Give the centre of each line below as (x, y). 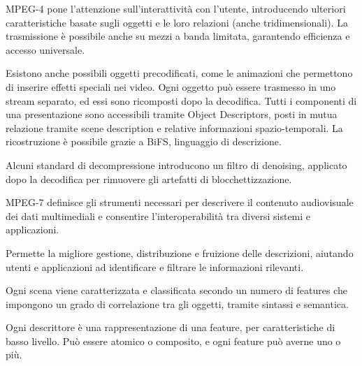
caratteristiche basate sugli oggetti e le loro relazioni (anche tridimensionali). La (177, 22)
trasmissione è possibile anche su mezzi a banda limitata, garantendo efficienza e (178, 36)
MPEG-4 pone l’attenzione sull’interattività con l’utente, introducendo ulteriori (176, 8)
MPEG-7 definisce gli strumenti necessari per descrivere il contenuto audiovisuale (180, 202)
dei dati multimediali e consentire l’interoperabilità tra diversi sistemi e (158, 215)
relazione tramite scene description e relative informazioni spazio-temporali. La (174, 127)
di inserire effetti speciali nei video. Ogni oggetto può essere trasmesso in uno (171, 86)
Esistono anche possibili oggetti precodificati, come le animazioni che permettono (179, 73)
